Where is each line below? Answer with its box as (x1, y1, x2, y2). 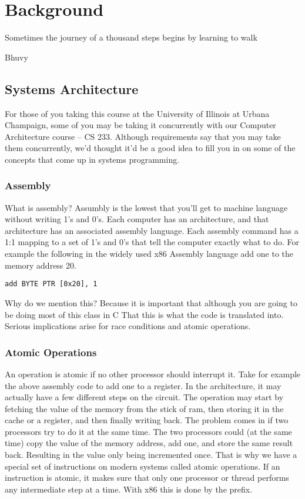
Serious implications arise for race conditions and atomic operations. (5, 320, 251, 332)
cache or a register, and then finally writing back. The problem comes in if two (5, 414, 289, 426)
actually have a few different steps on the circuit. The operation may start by (5, 391, 284, 403)
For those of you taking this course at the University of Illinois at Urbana (5, 107, 270, 119)
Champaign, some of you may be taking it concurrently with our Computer (5, 119, 276, 131)
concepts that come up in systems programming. (5, 153, 180, 165)
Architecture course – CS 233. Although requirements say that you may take (5, 130, 281, 142)
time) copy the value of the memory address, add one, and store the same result (5, 437, 293, 449)
